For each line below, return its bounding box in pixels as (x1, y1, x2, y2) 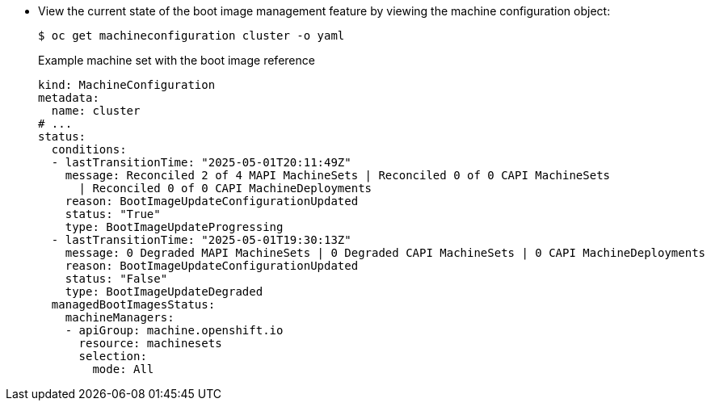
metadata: (38, 91, 99, 104)
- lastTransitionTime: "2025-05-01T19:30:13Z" (51, 233, 351, 246)
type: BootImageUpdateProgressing (65, 220, 284, 233)
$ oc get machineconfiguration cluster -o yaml (38, 29, 345, 42)
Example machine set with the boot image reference (38, 53, 315, 67)
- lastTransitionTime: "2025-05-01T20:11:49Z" (51, 156, 351, 169)
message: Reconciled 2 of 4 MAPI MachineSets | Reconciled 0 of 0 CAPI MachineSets (65, 169, 611, 182)
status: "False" (65, 272, 168, 285)
